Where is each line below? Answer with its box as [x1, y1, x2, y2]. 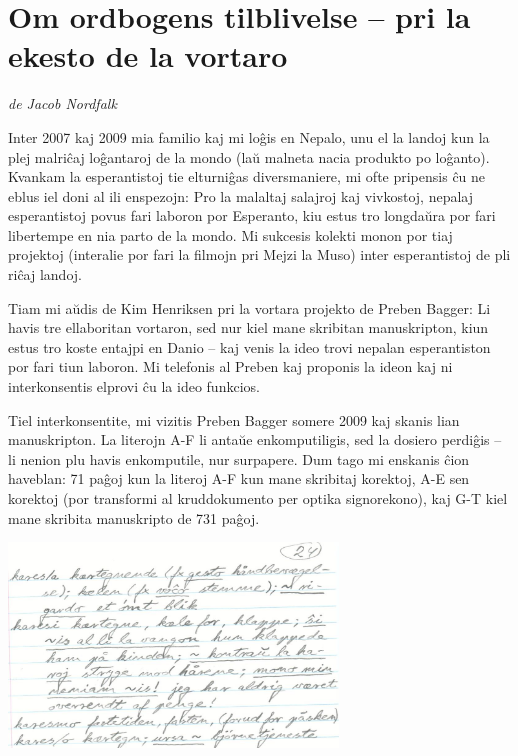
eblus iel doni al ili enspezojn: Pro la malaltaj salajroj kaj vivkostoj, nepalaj [8, 185, 473, 206]
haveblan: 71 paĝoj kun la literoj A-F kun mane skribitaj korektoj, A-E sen [8, 468, 470, 489]
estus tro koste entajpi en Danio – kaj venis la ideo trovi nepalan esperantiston [8, 336, 491, 357]
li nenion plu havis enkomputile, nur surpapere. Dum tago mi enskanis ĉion [8, 448, 470, 469]
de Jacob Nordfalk [8, 93, 117, 114]
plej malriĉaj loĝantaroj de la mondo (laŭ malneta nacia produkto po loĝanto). [8, 146, 490, 167]
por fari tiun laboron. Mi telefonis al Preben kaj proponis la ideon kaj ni [8, 356, 453, 377]
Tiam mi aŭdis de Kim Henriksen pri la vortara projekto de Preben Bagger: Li [8, 297, 491, 318]
